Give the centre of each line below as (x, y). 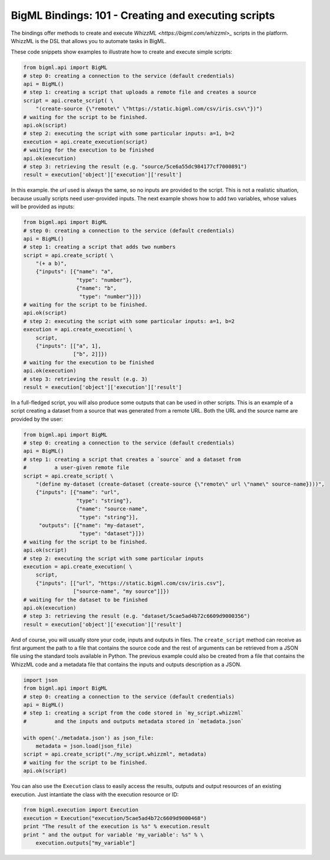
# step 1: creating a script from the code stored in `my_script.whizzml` (134, 713)
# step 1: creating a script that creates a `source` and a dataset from (132, 459)
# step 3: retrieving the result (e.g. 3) (85, 379)
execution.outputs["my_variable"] (85, 843)
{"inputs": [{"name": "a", (75, 272)
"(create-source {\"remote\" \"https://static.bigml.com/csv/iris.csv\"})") (149, 109)
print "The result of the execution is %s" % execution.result (117, 826)
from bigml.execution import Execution (81, 810)
